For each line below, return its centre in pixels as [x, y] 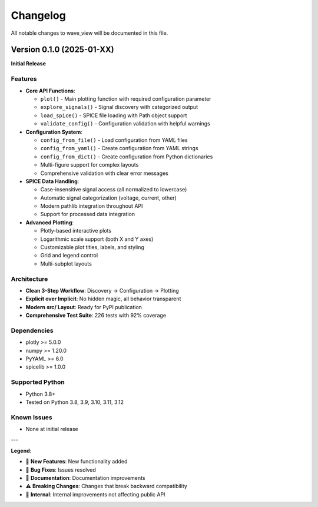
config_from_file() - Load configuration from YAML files [114, 140]
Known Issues [32, 417]
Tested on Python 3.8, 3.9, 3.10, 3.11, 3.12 [74, 402]
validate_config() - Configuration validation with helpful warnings [125, 124]
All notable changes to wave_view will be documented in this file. [90, 33]
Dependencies [32, 330]
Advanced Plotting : [49, 222]
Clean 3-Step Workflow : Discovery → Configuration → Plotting [102, 290]
